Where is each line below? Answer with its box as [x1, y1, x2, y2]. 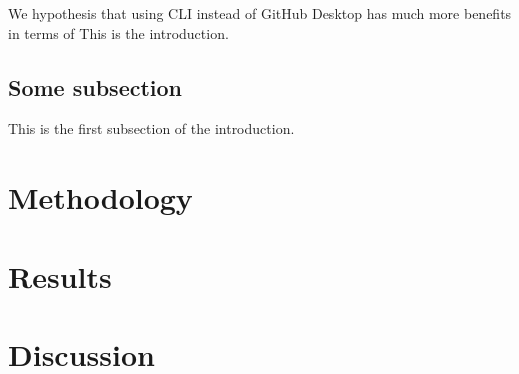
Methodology [8, 177, 193, 218]
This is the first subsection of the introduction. [8, 118, 295, 139]
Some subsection [8, 71, 183, 102]
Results [8, 255, 112, 296]
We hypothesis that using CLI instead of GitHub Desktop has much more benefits [8, 3, 512, 23]
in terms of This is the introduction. [8, 22, 229, 43]
